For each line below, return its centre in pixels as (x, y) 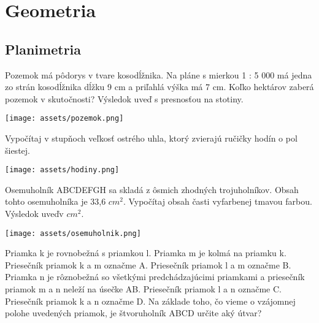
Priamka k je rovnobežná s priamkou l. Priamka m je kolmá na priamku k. (146, 253)
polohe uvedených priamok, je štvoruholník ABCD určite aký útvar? (133, 313)
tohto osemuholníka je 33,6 (56, 201)
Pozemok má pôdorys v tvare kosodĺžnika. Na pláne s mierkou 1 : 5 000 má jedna (159, 74)
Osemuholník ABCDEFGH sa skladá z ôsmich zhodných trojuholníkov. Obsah (152, 189)
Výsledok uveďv (34, 214)
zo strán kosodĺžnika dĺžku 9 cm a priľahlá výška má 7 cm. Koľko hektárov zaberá (159, 87)
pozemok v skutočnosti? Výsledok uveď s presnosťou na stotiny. (124, 98)
